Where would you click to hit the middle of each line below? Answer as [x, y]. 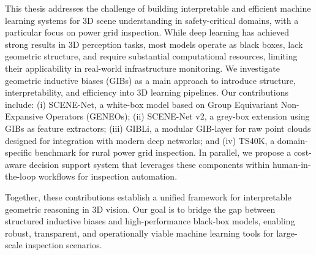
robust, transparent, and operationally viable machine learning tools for [139, 233]
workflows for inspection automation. [108, 176]
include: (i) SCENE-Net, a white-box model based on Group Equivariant [142, 104]
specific [19, 152]
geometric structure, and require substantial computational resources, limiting [151, 56]
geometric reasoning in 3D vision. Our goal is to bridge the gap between [140, 209]
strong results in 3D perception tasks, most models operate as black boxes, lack [154, 44]
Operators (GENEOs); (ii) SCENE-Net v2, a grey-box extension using [178, 116]
